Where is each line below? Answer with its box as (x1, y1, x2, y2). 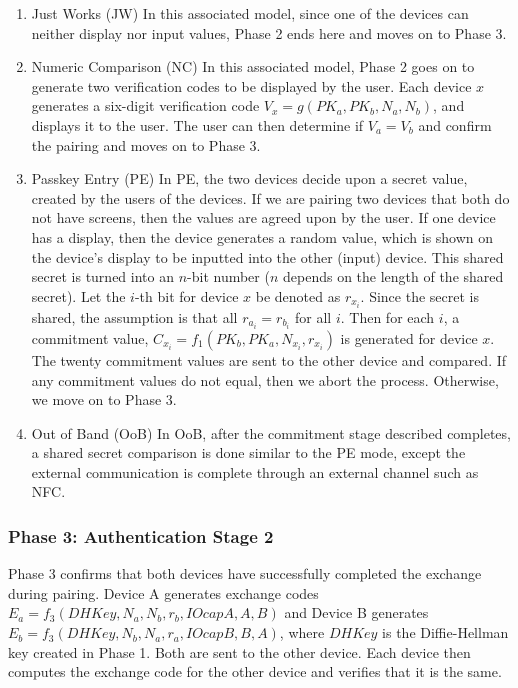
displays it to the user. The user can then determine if (31, 114, 364, 135)
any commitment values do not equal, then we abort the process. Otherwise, (31, 369, 499, 390)
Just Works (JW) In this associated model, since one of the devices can (31, 3, 469, 23)
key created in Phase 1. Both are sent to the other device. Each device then (8, 641, 471, 662)
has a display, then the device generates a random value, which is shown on (31, 226, 494, 247)
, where (279, 622, 325, 643)
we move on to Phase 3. (31, 389, 177, 410)
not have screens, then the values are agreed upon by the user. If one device (31, 207, 496, 228)
